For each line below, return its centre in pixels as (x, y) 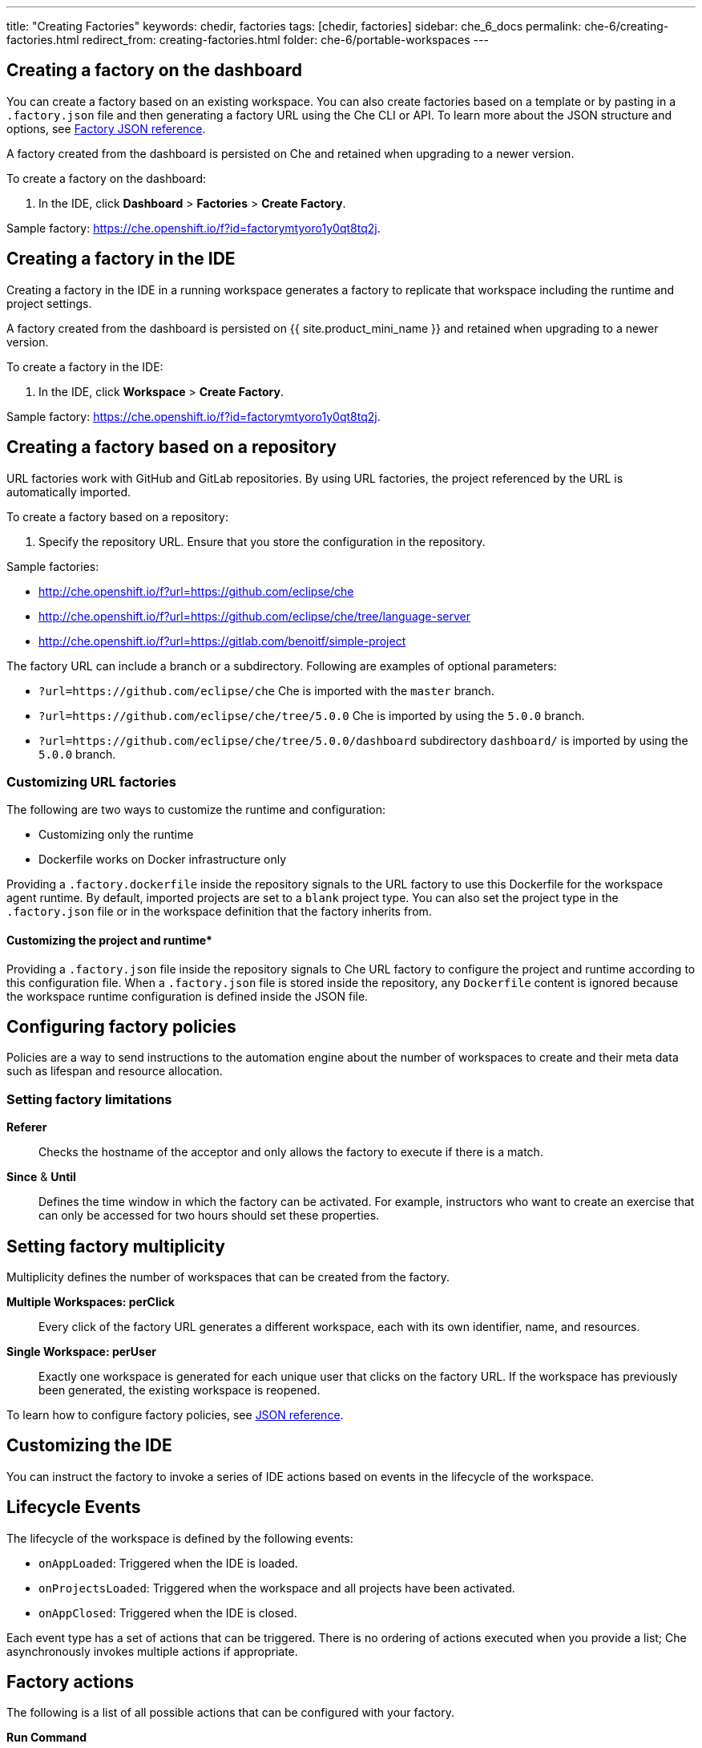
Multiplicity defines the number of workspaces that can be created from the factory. (228, 1277)
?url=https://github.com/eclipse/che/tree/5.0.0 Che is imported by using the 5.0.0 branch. (312, 715)
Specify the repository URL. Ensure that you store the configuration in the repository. (262, 541)
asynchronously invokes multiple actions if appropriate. (152, 1651)
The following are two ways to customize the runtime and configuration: (196, 810)
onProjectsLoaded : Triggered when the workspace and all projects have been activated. (277, 1588)
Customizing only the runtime (116, 835)
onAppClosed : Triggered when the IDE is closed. (168, 1612)
